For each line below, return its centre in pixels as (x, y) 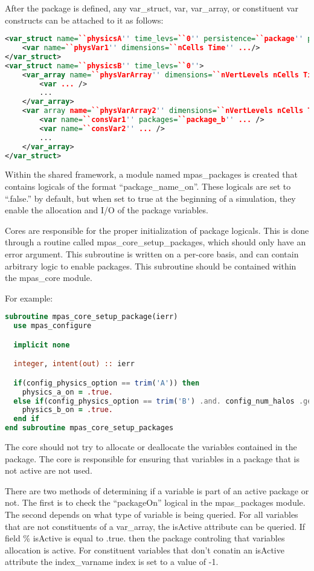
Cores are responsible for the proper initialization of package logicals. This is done (157, 230)
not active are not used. (49, 470)
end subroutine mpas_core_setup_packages (89, 428)
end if (27, 419)
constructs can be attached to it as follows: (84, 20)
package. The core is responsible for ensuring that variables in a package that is (152, 458)
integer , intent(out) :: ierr (74, 364)
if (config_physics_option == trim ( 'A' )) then (107, 383)
